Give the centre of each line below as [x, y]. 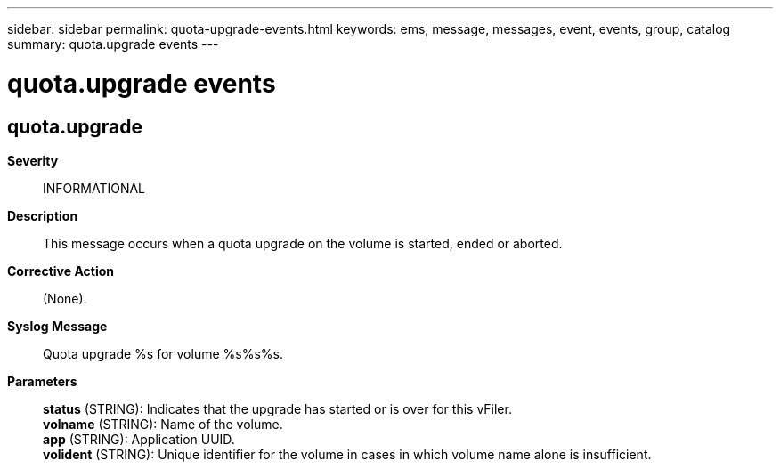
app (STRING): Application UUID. [139, 439]
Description [43, 215]
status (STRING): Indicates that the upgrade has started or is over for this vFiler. [277, 408]
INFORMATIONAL [94, 188]
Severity [33, 160]
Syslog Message [57, 326]
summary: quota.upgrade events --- [113, 44]
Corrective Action [61, 271]
